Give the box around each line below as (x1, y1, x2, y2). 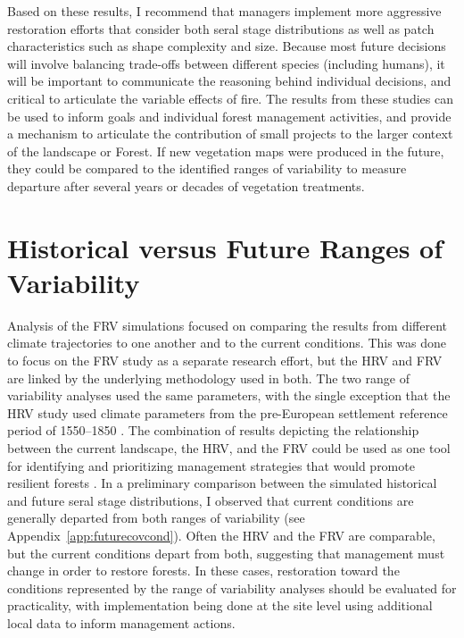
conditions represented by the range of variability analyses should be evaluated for (7, 578, 457, 597)
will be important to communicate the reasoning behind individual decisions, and (7, 71, 452, 90)
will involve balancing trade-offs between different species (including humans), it (7, 54, 445, 72)
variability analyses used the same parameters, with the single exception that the (7, 386, 451, 405)
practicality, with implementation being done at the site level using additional (7, 596, 433, 615)
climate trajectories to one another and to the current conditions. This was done (7, 333, 447, 352)
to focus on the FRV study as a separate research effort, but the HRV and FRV (7, 351, 443, 370)
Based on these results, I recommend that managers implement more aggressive (7, 2, 442, 20)
